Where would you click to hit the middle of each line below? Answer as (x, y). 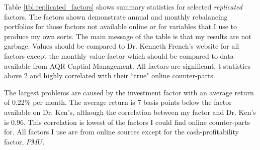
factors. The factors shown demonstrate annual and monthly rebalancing (116, 16)
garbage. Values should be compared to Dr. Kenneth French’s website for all (122, 46)
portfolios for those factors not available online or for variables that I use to (121, 26)
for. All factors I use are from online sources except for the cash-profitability (121, 132)
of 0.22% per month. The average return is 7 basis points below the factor (118, 102)
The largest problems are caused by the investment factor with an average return (129, 92)
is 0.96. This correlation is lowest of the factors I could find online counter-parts (127, 122)
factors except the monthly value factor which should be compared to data (119, 55)
